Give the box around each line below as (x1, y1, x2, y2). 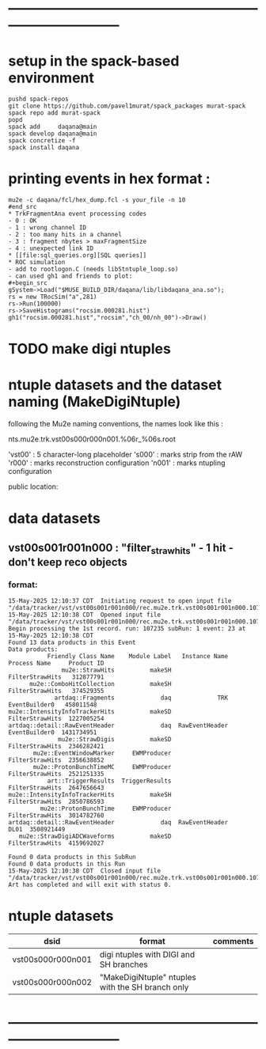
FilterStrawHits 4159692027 (8, 839, 104, 847)
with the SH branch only (99, 982, 189, 993)
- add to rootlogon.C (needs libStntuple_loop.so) (8, 265, 179, 274)
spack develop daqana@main (8, 130, 97, 138)
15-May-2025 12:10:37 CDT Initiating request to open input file (8, 597, 232, 605)
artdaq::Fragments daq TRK (54, 694, 228, 702)
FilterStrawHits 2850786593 (8, 798, 104, 806)
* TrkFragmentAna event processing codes (8, 210, 147, 218)
